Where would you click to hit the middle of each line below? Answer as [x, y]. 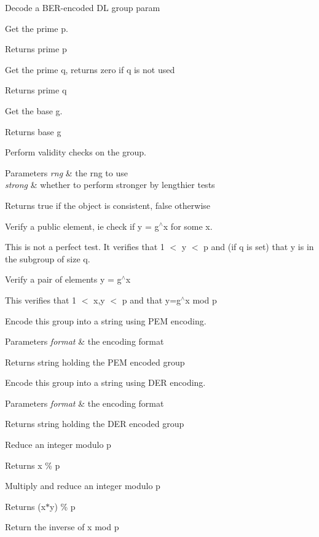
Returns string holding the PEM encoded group [95, 362]
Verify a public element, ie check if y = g [82, 226]
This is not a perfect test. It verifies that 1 [85, 247]
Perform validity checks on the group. [76, 152]
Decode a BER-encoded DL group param [83, 7]
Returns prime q [36, 90]
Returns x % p [33, 465]
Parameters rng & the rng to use [66, 172]
